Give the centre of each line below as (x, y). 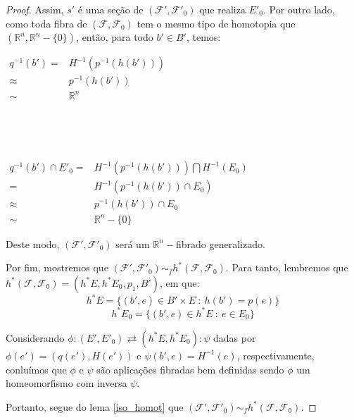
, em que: (179, 282)
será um (133, 243)
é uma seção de (110, 9)
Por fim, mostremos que (57, 267)
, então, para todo (115, 37)
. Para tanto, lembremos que (287, 267)
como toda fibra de (46, 23)
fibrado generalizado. (220, 243)
